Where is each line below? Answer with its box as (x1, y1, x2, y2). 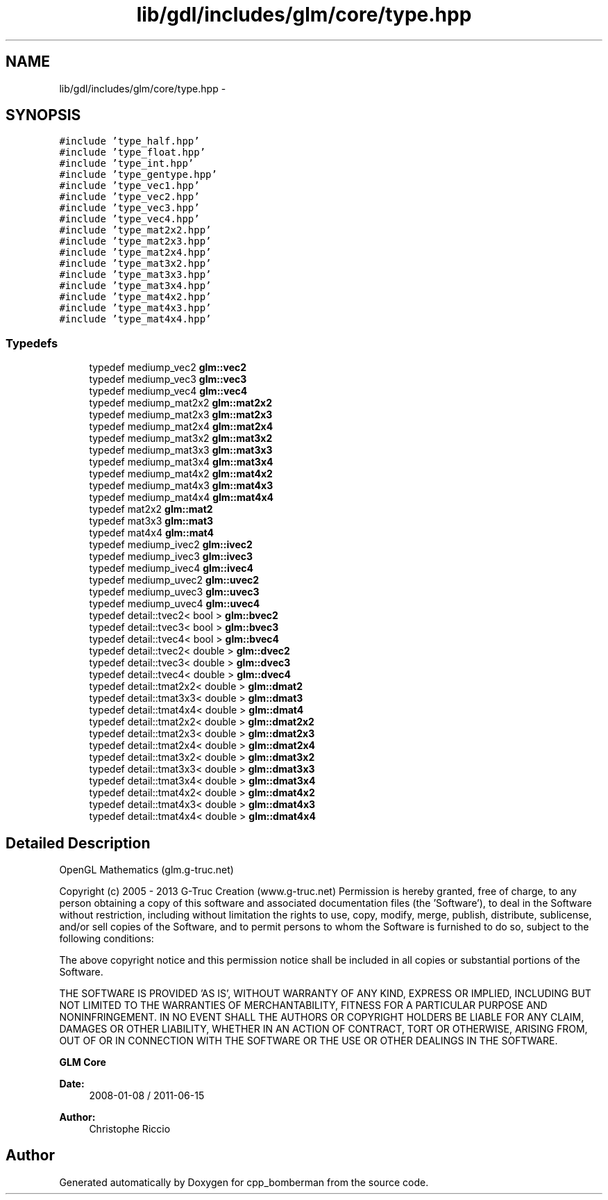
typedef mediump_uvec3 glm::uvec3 (89, 586, 260, 598)
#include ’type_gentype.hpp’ (59, 169, 217, 181)
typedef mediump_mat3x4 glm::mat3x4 (89, 456, 273, 468)
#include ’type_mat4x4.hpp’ (59, 313, 212, 325)
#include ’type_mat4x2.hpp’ (59, 291, 212, 303)
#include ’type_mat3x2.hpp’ (59, 258, 212, 270)
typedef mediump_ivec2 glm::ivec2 (89, 539, 253, 551)
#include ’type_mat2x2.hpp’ (59, 224, 212, 236)
